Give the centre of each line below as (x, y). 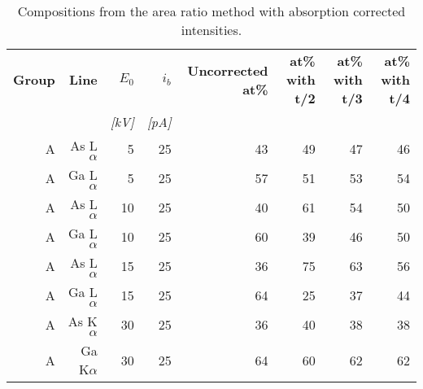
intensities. (211, 30)
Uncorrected (228, 70)
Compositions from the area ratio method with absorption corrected (211, 11)
